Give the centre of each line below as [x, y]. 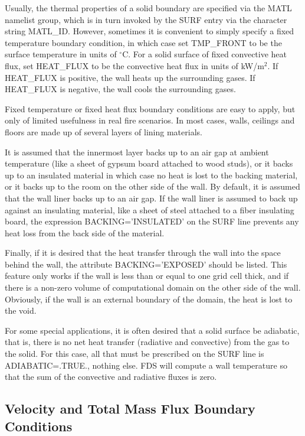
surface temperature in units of [61, 54]
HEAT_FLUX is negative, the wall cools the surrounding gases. [120, 89]
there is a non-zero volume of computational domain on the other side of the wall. [153, 287]
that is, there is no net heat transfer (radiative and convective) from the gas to [147, 342]
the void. [21, 310]
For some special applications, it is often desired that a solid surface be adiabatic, [152, 330]
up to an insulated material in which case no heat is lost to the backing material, [151, 175]
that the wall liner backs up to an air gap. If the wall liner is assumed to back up [151, 198]
